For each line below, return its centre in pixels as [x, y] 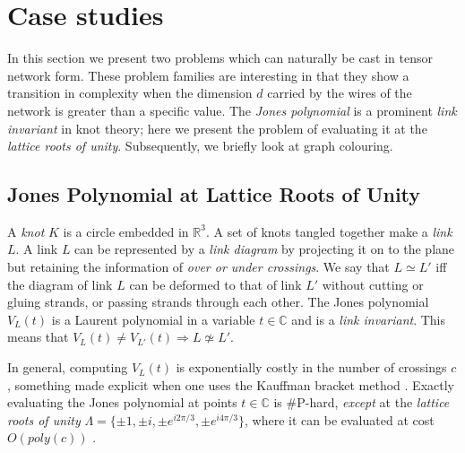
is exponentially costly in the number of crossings [311, 367]
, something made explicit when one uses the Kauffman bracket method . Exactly [231, 384]
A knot [26, 231]
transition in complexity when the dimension [130, 93]
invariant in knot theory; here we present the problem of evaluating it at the [217, 128]
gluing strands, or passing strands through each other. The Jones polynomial [218, 302]
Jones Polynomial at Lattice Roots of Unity [214, 194]
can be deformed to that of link [215, 284]
